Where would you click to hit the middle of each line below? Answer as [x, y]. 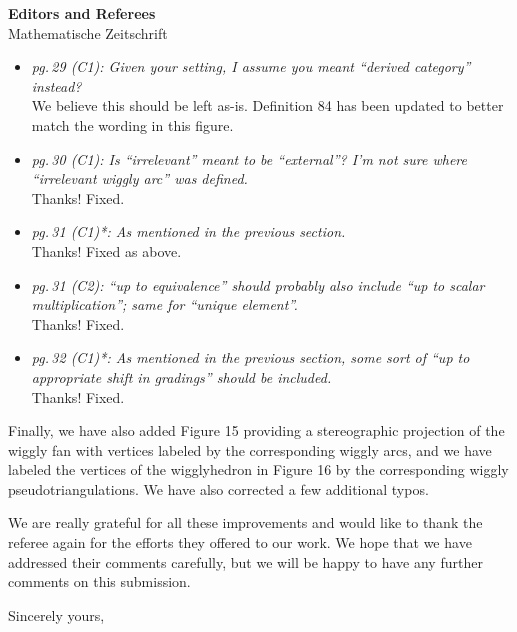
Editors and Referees [82, 13]
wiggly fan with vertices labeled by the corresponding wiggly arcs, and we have [250, 449]
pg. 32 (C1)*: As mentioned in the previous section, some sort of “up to [250, 357]
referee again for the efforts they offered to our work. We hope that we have [240, 542]
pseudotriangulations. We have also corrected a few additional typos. [218, 488]
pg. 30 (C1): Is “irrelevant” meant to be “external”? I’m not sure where [249, 158]
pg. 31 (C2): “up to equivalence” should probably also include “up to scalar [258, 284]
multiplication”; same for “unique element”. [164, 304]
